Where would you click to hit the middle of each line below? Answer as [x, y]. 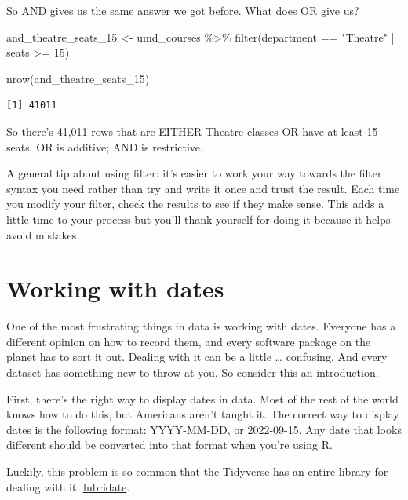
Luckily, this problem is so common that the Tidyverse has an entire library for [197, 471]
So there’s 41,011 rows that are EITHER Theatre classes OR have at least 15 [192, 131]
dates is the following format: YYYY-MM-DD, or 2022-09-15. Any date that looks [204, 429]
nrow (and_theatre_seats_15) [78, 78]
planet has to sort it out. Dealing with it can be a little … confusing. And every [197, 357]
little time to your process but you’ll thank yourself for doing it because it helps [199, 219]
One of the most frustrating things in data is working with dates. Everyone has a [201, 326]
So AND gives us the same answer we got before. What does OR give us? [183, 10]
